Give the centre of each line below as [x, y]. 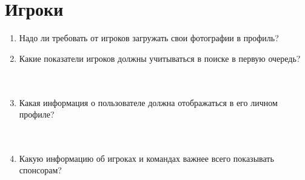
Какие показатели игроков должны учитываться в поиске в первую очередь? [160, 58]
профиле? [37, 114]
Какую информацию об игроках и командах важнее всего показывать [146, 158]
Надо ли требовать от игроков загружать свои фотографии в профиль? [149, 38]
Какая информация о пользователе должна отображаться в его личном [148, 102]
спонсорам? [40, 170]
